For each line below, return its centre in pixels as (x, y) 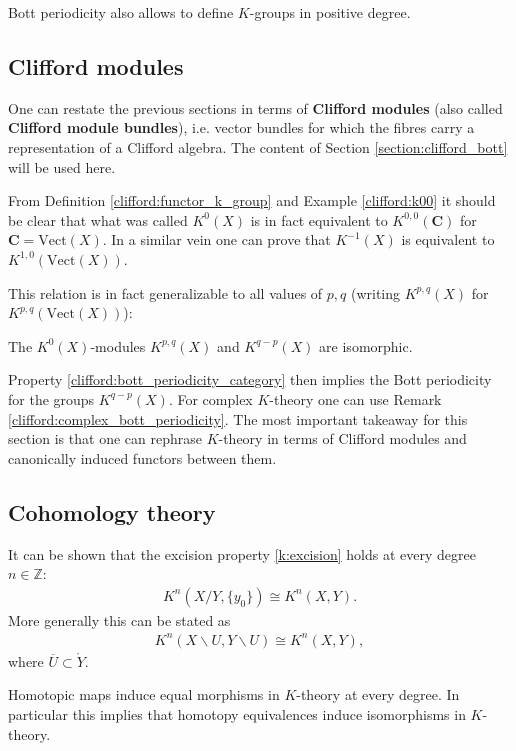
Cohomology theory (112, 511)
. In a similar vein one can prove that (216, 239)
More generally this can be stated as (119, 619)
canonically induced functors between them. (142, 457)
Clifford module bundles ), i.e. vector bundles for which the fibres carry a (241, 127)
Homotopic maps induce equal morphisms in (144, 694)
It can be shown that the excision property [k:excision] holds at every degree (242, 553)
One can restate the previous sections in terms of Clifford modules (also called (255, 107)
